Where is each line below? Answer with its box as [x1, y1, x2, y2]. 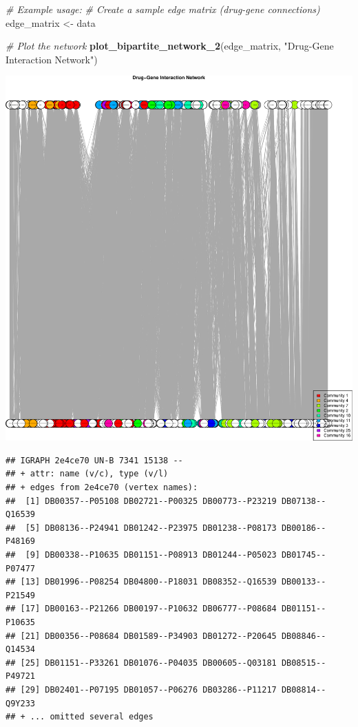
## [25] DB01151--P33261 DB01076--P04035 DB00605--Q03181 [6, 657, 277, 668]
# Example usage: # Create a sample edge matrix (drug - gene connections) [6, 2, 320, 16]
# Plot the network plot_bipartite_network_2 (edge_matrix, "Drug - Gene [6, 39, 334, 53]
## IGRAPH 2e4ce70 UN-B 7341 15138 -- [6, 455, 183, 465]
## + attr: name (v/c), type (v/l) [6, 469, 169, 479]
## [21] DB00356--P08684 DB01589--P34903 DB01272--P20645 [6, 631, 277, 641]
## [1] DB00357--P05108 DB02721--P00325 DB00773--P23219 [6, 496, 277, 506]
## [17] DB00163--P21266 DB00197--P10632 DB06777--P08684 [6, 604, 277, 614]
